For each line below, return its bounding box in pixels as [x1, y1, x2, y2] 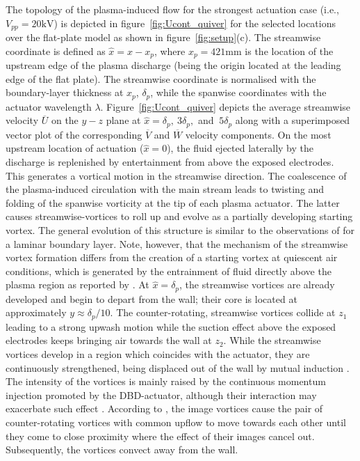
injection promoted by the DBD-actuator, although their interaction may [6, 387, 317, 402]
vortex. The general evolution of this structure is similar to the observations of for [6, 222, 355, 237]
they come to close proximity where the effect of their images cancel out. [6, 428, 315, 443]
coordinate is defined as [6, 43, 106, 58]
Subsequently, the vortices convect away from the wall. [6, 442, 238, 457]
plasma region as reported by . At [6, 277, 149, 292]
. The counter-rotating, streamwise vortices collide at [110, 305, 336, 320]
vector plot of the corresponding [6, 127, 142, 141]
